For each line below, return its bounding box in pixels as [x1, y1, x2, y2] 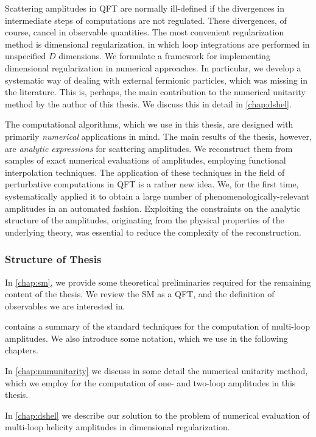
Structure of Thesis [5, 251, 102, 267]
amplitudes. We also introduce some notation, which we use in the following [5, 331, 288, 344]
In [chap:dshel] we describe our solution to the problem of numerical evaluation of [5, 408, 310, 421]
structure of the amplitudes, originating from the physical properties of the [5, 214, 284, 226]
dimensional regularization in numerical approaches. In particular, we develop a [5, 61, 301, 74]
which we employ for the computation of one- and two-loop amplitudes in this [5, 376, 296, 389]
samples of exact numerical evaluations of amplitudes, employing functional [5, 154, 286, 167]
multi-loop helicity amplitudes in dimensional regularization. [5, 421, 230, 433]
